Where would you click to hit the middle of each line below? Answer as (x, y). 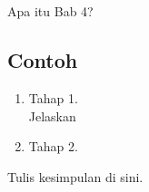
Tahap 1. (53, 97)
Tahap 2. (53, 146)
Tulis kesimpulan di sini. (75, 176)
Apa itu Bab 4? (50, 11)
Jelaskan (52, 115)
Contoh (43, 60)
